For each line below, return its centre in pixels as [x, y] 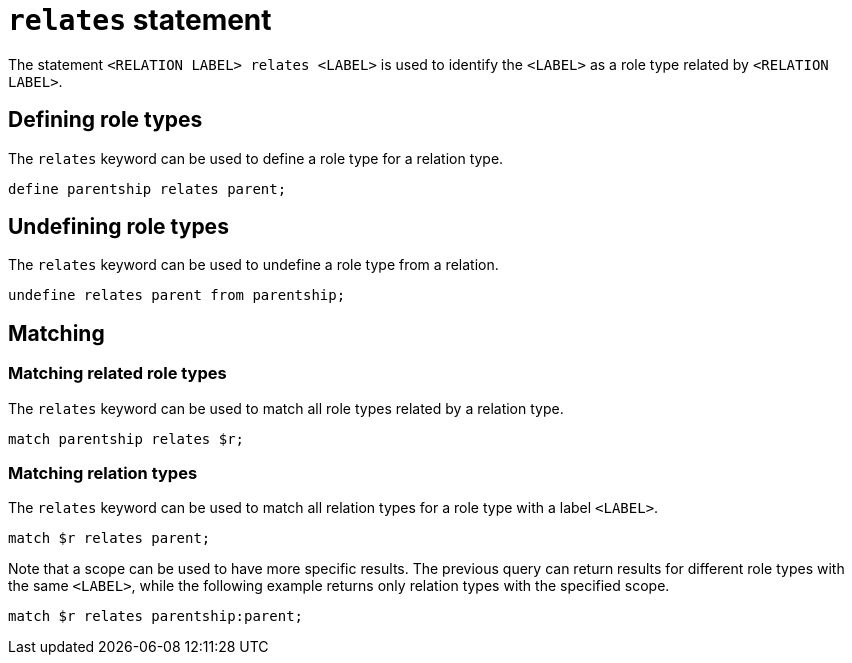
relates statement [140, 20]
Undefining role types [118, 227]
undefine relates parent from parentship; [177, 295]
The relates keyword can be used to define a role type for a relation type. [256, 158]
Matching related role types [117, 373]
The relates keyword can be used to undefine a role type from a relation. [253, 265]
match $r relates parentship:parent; [156, 616]
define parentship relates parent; [147, 188]
